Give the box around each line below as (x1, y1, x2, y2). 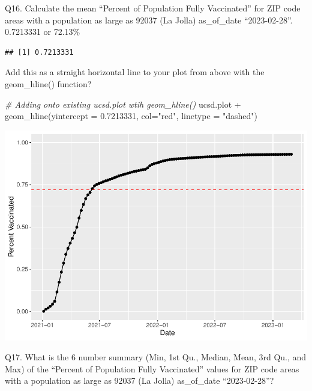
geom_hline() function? (5, 77, 92, 90)
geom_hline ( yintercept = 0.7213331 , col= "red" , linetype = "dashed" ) (5, 109, 257, 122)
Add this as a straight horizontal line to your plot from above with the (5, 66, 265, 78)
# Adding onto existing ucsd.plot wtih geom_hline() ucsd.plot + (5, 97, 241, 110)
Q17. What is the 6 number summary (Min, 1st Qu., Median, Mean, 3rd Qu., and (5, 351, 307, 363)
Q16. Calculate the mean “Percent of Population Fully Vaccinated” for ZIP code (5, 2, 301, 14)
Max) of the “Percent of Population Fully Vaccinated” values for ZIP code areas (5, 362, 299, 375)
